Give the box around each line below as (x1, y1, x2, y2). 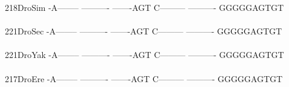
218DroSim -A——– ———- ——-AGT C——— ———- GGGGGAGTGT (5, 1, 284, 13)
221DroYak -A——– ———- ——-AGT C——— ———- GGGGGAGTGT (5, 48, 284, 61)
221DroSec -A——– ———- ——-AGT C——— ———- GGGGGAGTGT (5, 25, 282, 37)
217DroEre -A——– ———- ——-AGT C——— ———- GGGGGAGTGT (5, 72, 283, 85)
